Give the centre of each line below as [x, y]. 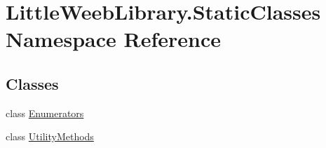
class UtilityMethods [50, 136]
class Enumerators [45, 113]
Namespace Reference [113, 39]
